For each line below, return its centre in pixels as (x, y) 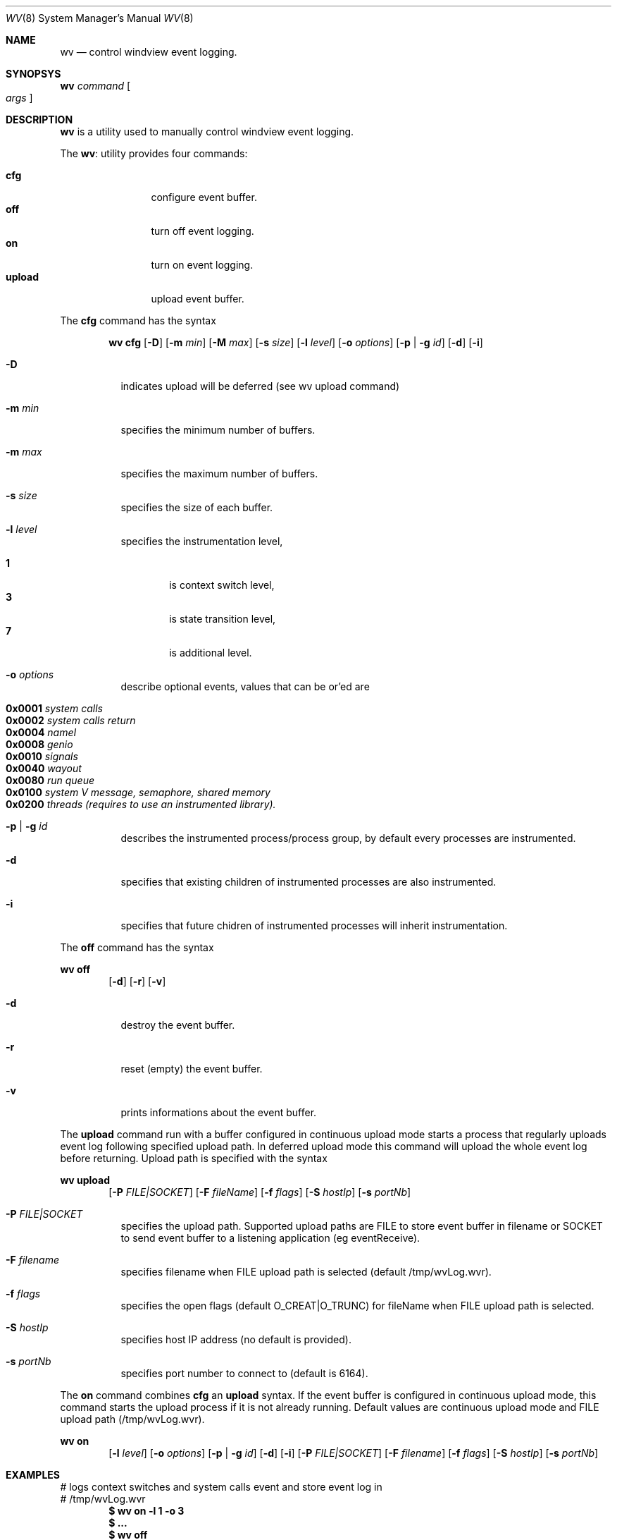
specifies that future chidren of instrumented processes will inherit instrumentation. (314, 925)
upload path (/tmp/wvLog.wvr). (132, 1419)
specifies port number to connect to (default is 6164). (244, 1373)
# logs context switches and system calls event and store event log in (221, 1487)
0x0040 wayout (44, 768)
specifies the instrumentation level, (202, 541)
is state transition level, (223, 619)
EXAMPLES (33, 1475)
